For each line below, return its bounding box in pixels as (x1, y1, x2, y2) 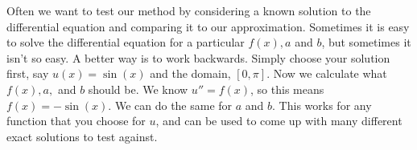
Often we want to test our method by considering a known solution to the (6, 2, 371, 18)
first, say (6, 65, 49, 82)
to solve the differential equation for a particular (6, 34, 245, 51)
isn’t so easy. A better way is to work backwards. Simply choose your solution (6, 49, 390, 66)
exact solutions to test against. (6, 128, 158, 144)
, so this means (250, 80, 324, 97)
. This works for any (272, 96, 372, 113)
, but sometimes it (321, 34, 411, 51)
